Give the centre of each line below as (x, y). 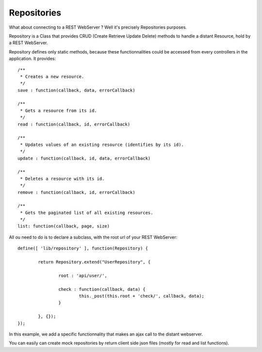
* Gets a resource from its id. (58, 110)
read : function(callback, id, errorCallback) (74, 124)
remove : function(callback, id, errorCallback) (76, 192)
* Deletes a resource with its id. (62, 178)
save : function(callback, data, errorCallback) (76, 90)
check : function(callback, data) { (102, 289)
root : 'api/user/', (83, 275)
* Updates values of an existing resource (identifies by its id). (102, 144)
